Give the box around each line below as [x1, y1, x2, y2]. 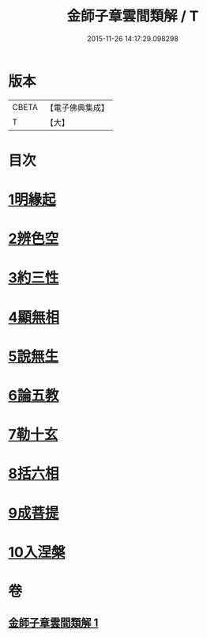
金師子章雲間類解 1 [8, 616, 99, 630]
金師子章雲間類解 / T [66, 7, 199, 25]
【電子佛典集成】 [45, 102, 109, 113]
